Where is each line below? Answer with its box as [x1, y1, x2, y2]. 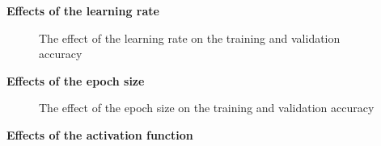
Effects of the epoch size [6, 72, 145, 89]
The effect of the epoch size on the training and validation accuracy [39, 99, 375, 116]
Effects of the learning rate [6, 2, 159, 19]
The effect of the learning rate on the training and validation [39, 29, 341, 46]
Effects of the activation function [6, 126, 193, 143]
